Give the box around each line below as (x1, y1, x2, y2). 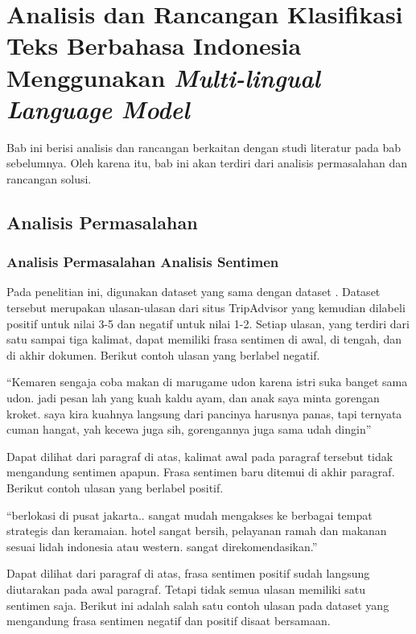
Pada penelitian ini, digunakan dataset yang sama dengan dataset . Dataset (6, 283, 381, 300)
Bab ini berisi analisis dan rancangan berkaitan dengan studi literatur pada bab (6, 138, 402, 155)
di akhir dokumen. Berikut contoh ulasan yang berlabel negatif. (6, 346, 320, 363)
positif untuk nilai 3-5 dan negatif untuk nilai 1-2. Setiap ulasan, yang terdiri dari (6, 315, 410, 331)
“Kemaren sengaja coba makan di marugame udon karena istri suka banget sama (6, 373, 408, 390)
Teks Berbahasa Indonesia (6, 29, 302, 62)
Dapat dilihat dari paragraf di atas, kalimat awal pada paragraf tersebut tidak (6, 447, 393, 464)
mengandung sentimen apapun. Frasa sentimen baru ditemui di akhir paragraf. (6, 463, 395, 480)
